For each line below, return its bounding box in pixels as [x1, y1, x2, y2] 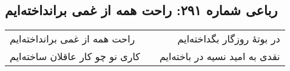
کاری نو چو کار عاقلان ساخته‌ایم [10, 49, 140, 64]
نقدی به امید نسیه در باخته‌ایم [159, 49, 280, 64]
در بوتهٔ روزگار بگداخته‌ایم [177, 32, 280, 46]
